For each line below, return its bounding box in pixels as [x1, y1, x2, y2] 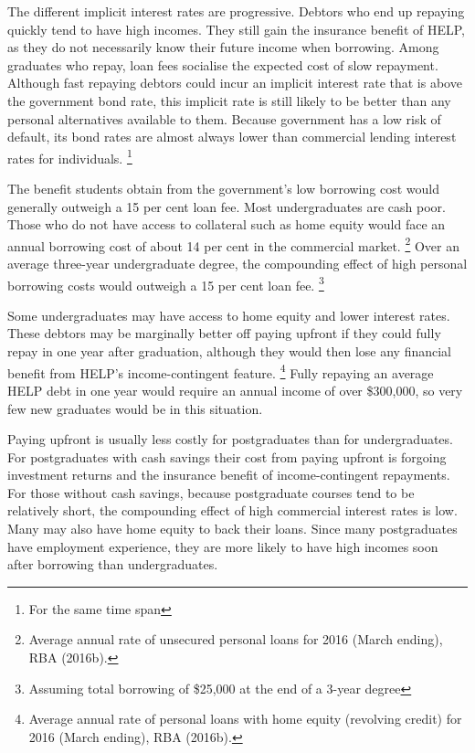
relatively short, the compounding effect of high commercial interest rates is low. [7, 501, 458, 520]
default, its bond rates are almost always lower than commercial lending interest [7, 127, 457, 146]
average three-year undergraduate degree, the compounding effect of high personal [7, 254, 468, 273]
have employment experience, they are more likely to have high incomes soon [7, 536, 438, 556]
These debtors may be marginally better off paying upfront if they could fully [7, 323, 441, 343]
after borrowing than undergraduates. [7, 555, 218, 574]
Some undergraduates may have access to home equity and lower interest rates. [7, 305, 450, 324]
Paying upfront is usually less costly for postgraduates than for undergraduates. [7, 430, 453, 449]
